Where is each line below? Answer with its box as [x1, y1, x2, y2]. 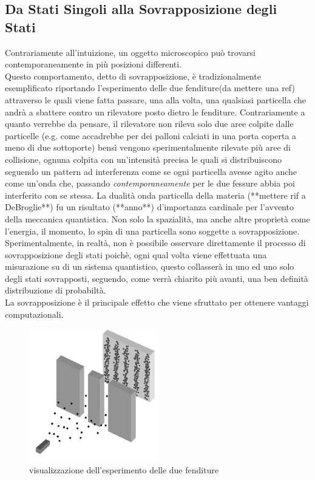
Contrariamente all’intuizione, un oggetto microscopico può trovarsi [5, 46, 256, 58]
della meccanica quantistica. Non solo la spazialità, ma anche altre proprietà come [5, 212, 310, 225]
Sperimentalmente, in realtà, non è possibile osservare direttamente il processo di [5, 236, 306, 249]
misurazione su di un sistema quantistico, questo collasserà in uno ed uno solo [5, 260, 294, 273]
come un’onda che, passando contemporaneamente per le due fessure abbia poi [5, 177, 295, 190]
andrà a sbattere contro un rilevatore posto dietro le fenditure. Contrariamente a [5, 105, 305, 118]
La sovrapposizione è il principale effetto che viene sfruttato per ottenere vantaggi [5, 296, 309, 309]
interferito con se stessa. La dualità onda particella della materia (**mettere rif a [5, 188, 306, 201]
